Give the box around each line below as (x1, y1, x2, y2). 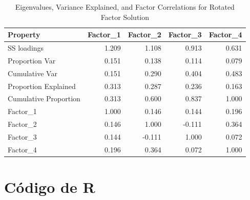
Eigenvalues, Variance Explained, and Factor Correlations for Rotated (15, 2, 235, 12)
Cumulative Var (8, 68, 57, 78)
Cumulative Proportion (8, 93, 80, 104)
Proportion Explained (8, 80, 76, 91)
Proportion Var (8, 55, 56, 65)
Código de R (4, 176, 95, 197)
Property (8, 29, 40, 40)
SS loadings (8, 42, 44, 53)
